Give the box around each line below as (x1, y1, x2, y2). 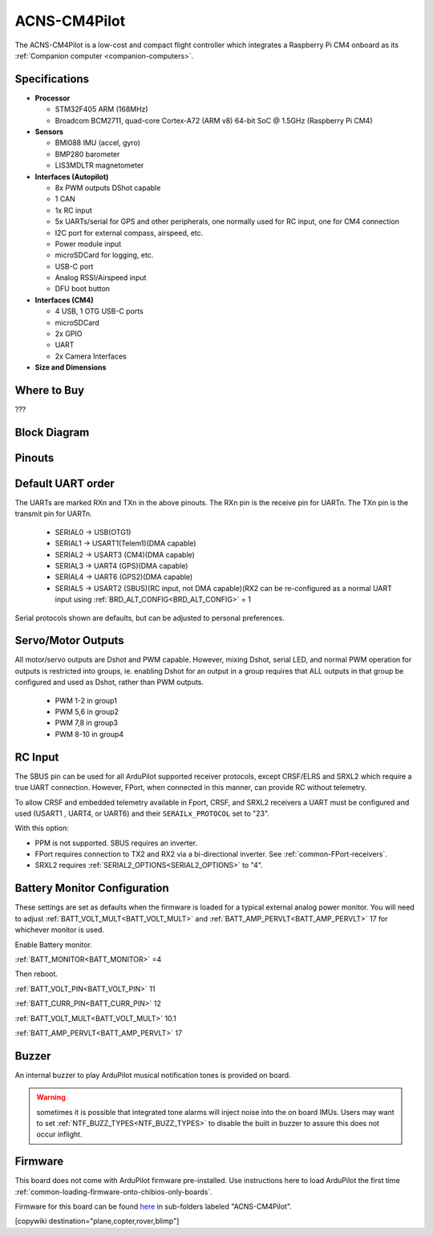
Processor (34, 93, 71, 103)
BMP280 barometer (55, 149, 120, 159)
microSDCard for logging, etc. (55, 250, 154, 260)
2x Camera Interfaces (55, 351, 127, 361)
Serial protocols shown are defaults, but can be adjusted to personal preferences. (14, 613, 285, 622)
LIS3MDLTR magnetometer (55, 160, 144, 170)
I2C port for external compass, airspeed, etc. (55, 228, 204, 237)
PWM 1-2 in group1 (55, 695, 118, 705)
